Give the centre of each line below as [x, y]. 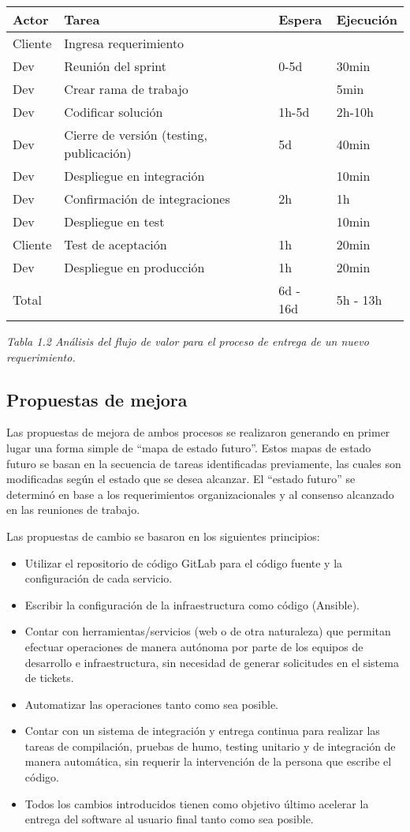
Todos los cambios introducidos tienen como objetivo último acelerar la [197, 803]
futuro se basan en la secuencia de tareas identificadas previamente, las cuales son [204, 463]
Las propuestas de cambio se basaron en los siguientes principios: [163, 536]
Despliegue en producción [134, 267]
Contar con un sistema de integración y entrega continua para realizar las [202, 731]
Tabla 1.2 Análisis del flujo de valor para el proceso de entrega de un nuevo [188, 341]
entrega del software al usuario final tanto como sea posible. [169, 819]
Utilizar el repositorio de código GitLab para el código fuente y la [184, 562]
